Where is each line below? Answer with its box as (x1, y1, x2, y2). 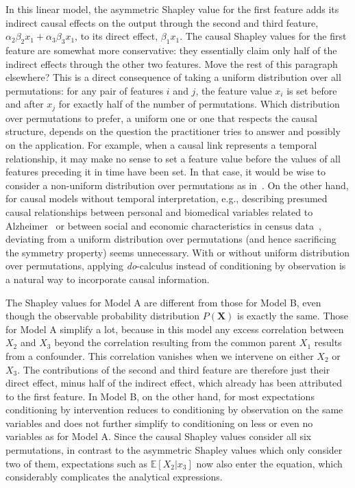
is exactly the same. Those (237, 308, 349, 323)
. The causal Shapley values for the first (180, 29, 347, 43)
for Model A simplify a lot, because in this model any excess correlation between (5, 321, 344, 336)
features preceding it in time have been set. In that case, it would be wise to (5, 164, 326, 179)
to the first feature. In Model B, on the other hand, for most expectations (5, 389, 315, 403)
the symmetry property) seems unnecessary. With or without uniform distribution (5, 245, 350, 259)
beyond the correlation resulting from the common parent (54, 335, 297, 350)
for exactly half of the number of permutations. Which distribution (58, 97, 340, 111)
